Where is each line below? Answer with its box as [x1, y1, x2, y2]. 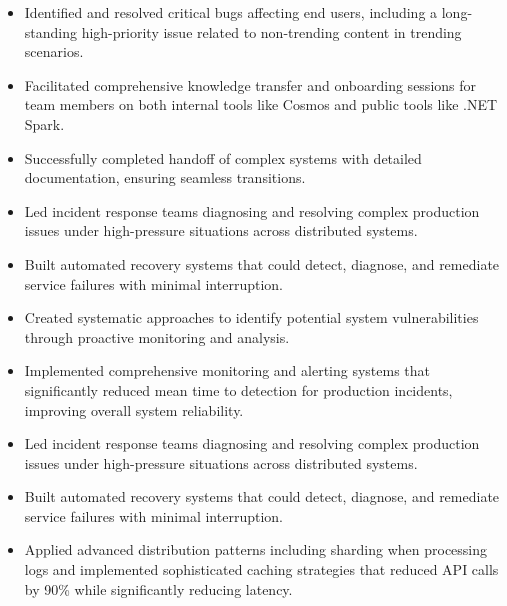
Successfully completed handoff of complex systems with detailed [24, 147, 422, 168]
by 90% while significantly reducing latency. [24, 578, 293, 599]
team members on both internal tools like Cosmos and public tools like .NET [24, 94, 498, 115]
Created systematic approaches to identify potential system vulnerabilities [24, 307, 479, 328]
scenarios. [24, 41, 84, 62]
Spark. [24, 113, 65, 134]
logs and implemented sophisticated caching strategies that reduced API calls [24, 559, 499, 580]
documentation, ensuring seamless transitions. [24, 167, 306, 188]
